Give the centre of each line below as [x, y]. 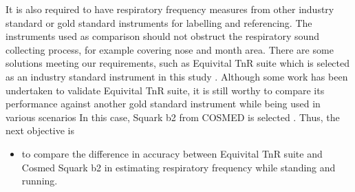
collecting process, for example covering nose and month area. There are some [170, 49]
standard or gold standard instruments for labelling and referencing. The [159, 22]
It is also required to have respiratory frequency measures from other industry [170, 9]
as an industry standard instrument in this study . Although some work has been [177, 76]
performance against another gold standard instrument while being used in [163, 104]
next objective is [40, 130]
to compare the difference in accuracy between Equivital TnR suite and [172, 153]
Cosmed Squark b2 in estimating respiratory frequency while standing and [179, 167]
